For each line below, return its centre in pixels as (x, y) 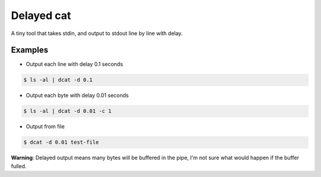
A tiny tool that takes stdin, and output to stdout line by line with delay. (97, 33)
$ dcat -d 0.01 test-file (61, 142)
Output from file (45, 127)
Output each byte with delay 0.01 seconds (77, 96)
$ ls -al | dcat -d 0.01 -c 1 (67, 111)
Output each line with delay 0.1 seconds (74, 64)
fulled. (19, 166)
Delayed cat (41, 15)
